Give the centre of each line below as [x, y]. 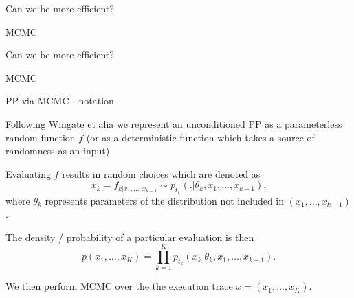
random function [41, 137]
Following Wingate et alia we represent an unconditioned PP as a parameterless [174, 123]
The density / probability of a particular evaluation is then [130, 237]
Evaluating [28, 173]
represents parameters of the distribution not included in [165, 200]
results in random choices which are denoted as [161, 173]
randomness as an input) [58, 151]
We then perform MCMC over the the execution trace [119, 286]
